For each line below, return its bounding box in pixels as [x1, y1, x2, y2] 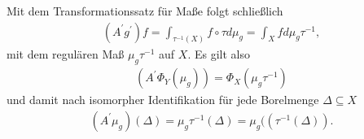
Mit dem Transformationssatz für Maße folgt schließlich [7, 2, 283, 19]
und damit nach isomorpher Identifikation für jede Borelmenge [7, 91, 319, 108]
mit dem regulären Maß [7, 46, 125, 63]
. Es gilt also [187, 46, 250, 63]
